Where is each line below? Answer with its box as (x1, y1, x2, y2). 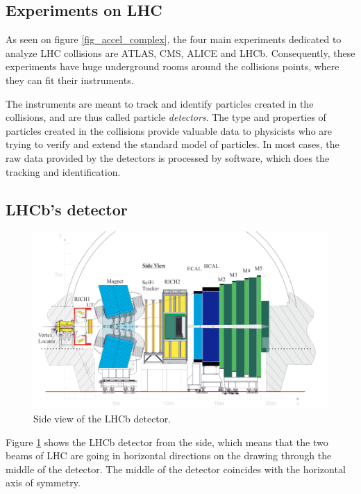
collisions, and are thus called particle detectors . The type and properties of (6, 110, 326, 124)
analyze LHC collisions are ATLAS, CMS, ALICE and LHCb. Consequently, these (6, 45, 355, 60)
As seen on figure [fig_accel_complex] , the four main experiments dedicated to (6, 32, 342, 47)
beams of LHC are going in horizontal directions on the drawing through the (6, 448, 332, 463)
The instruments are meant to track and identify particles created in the (6, 96, 314, 110)
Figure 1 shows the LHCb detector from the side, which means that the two (6, 434, 328, 449)
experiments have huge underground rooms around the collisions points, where (6, 59, 339, 74)
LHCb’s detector (6, 198, 128, 220)
